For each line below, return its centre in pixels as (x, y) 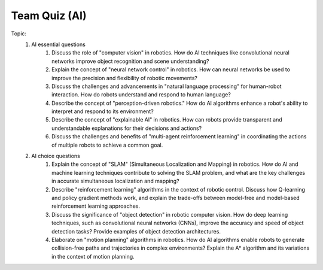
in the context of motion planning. (93, 256)
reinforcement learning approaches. (96, 206)
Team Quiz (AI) (49, 16)
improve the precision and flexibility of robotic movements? (124, 78)
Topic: (19, 34)
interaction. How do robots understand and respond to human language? (141, 95)
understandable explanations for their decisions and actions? (127, 128)
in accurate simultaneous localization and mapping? (115, 181)
